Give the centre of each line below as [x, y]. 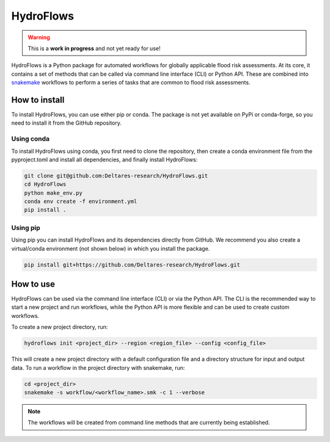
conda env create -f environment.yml [81, 201]
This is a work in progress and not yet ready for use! [94, 48]
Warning [39, 37]
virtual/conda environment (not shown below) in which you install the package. [111, 248]
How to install [38, 100]
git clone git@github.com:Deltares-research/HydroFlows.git [116, 175]
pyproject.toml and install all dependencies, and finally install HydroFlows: [105, 160]
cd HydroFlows [45, 184]
